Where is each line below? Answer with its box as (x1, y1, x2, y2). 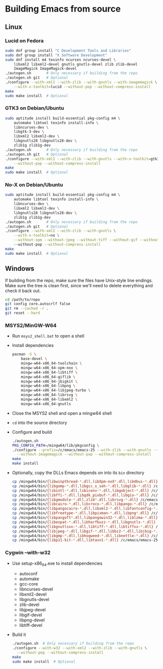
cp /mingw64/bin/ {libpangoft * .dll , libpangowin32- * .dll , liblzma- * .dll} (12, 515, 158, 520)
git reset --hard (5, 310, 40, 316)
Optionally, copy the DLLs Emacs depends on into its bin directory (12, 470, 145, 476)
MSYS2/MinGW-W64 (5, 322, 57, 328)
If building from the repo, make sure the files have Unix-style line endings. (5, 277, 153, 283)
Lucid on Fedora (5, 37, 44, 44)
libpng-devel (19, 617, 45, 623)
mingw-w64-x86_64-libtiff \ (21, 370, 78, 375)
